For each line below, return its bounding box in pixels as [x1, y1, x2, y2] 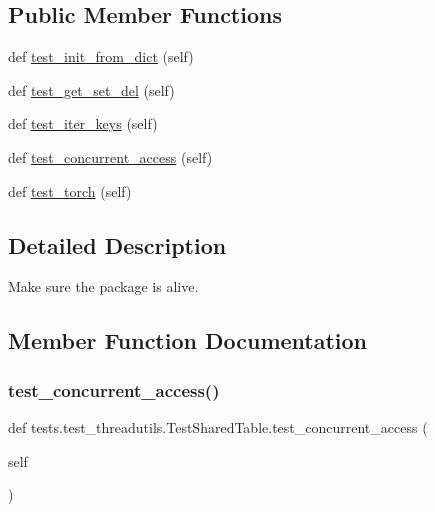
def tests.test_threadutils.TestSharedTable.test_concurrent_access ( [8, 416, 428, 437]
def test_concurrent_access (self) [8, 146, 213, 167]
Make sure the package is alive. [8, 276, 199, 297]
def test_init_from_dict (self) [8, 46, 194, 67]
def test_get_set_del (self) [8, 79, 175, 100]
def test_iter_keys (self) [8, 113, 158, 134]
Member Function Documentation [8, 325, 368, 356]
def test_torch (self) [8, 180, 132, 201]
